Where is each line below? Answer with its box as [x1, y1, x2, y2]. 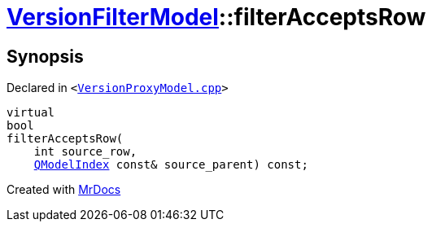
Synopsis [7, 46, 84, 67]
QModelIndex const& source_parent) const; [33, 158, 308, 172]
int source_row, [33, 145, 137, 159]
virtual [7, 106, 55, 120]
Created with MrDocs [7, 182, 121, 197]
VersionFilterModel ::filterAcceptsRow [7, 3, 426, 31]
